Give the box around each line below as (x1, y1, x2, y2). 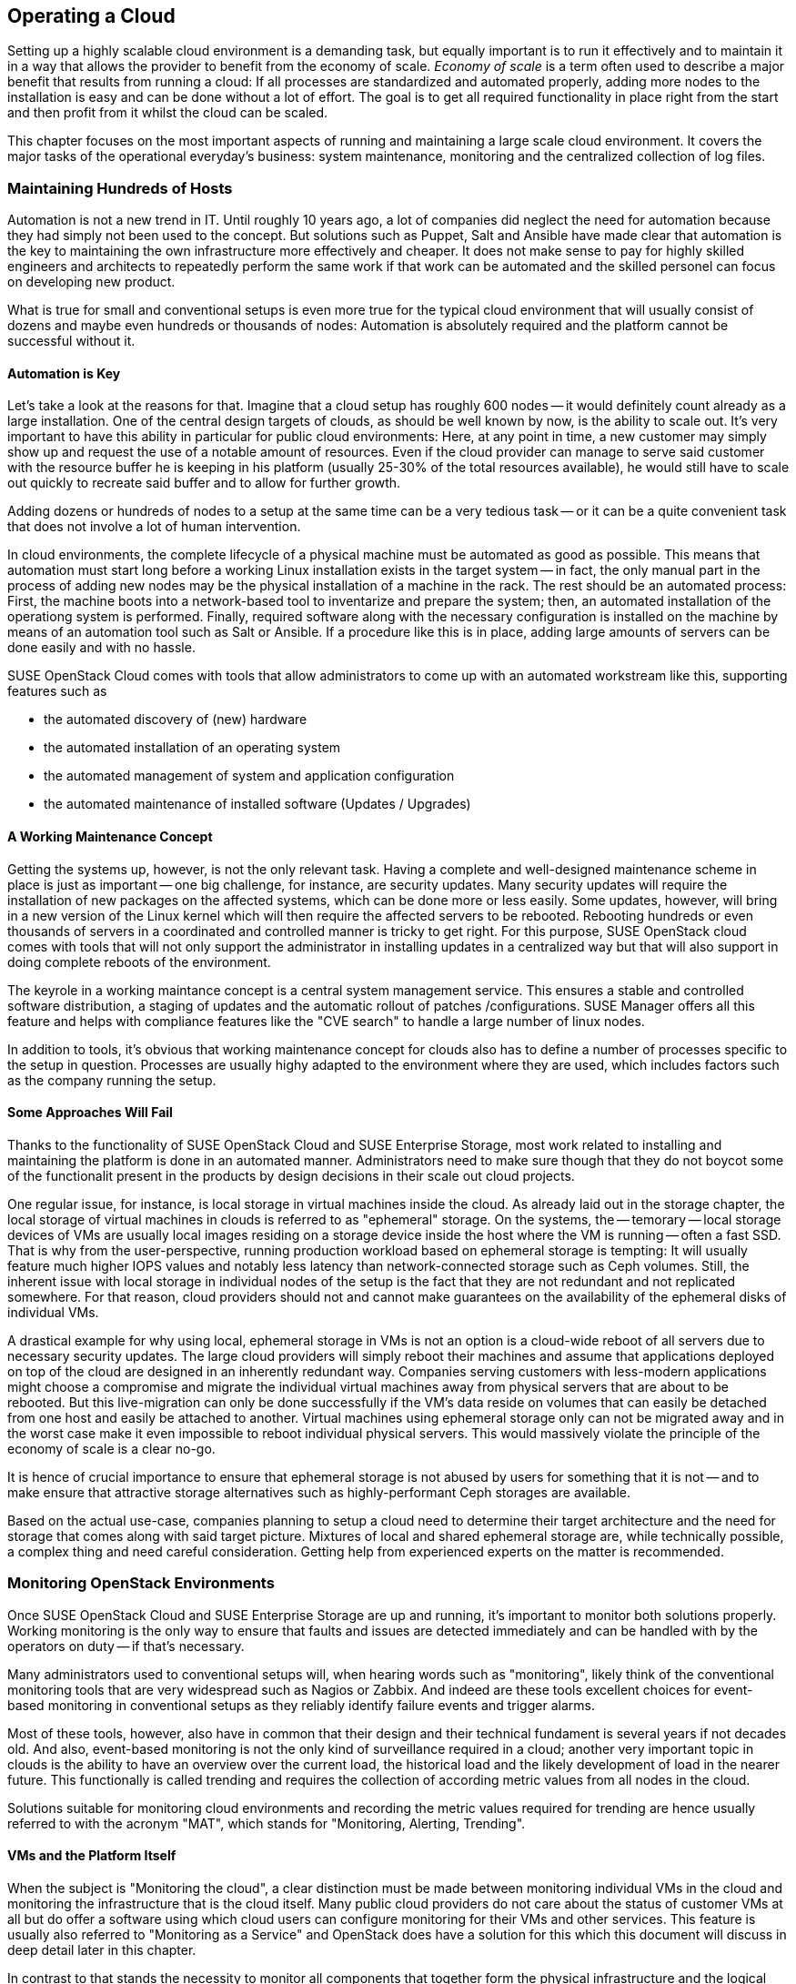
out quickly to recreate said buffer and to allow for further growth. (7, 475, 401, 491)
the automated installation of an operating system (44, 740, 341, 756)
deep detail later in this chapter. (7, 1941, 196, 1958)
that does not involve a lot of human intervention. (7, 519, 301, 535)
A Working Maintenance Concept (7, 829, 213, 844)
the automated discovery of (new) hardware (44, 711, 307, 728)
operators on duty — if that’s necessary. (7, 1637, 245, 1654)
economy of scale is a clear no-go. (7, 1440, 216, 1456)
